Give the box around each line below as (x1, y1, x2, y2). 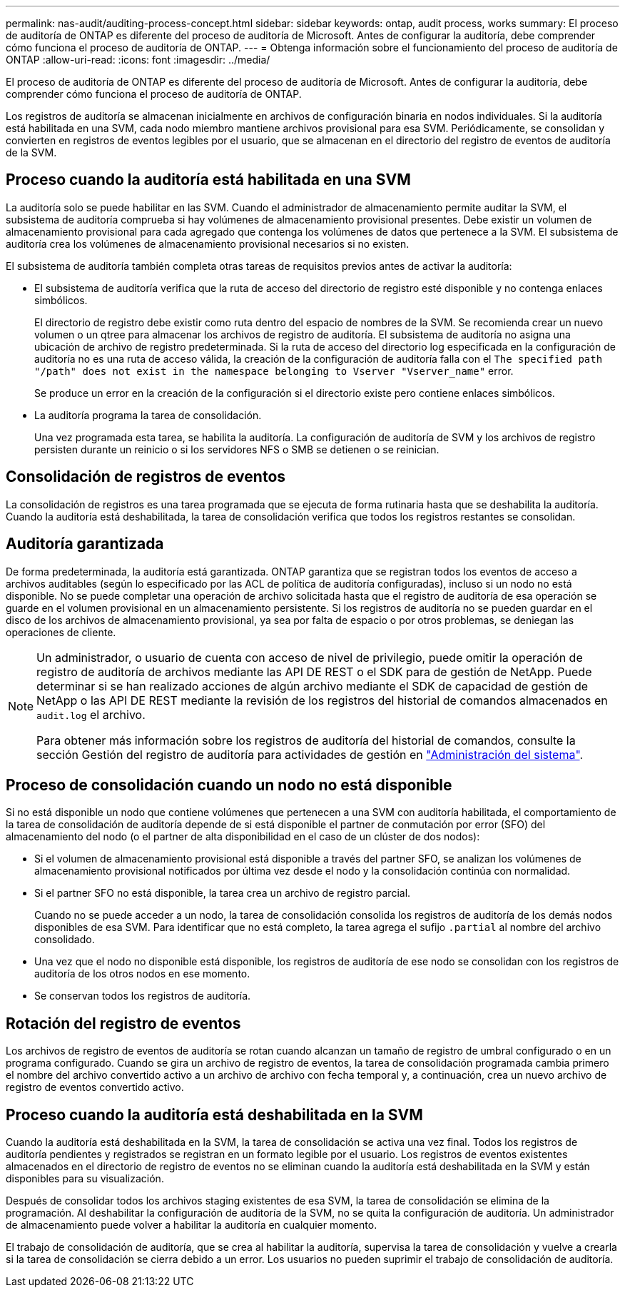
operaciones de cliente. (6, 625, 116, 638)
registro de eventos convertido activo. (6, 1081, 184, 1094)
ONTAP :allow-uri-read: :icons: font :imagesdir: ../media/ (6, 54, 270, 66)
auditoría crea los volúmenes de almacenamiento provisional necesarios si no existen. (6, 237, 410, 250)
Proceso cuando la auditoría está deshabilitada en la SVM (6, 1105, 423, 1124)
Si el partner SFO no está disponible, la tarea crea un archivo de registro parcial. (34, 887, 411, 900)
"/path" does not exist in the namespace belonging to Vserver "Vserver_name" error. (34, 364, 514, 377)
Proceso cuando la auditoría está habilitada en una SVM (6, 171, 411, 189)
